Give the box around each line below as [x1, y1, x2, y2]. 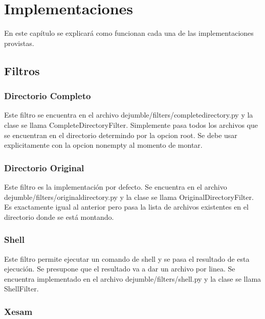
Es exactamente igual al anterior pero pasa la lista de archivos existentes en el [4, 201, 249, 212]
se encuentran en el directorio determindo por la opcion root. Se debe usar [4, 129, 237, 140]
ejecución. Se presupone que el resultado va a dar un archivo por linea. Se [4, 263, 235, 274]
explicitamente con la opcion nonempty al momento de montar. [4, 140, 203, 150]
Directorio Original [4, 161, 84, 174]
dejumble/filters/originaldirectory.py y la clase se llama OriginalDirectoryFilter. [4, 191, 254, 202]
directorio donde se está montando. [4, 211, 114, 222]
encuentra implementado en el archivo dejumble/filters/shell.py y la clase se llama [4, 273, 261, 284]
